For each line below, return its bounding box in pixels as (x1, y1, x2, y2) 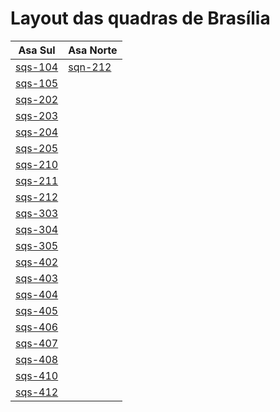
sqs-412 (15, 385, 59, 399)
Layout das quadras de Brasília (10, 7, 271, 30)
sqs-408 (15, 352, 59, 366)
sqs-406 (15, 320, 59, 334)
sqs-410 (15, 368, 59, 382)
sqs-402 (15, 255, 59, 269)
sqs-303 (15, 206, 59, 220)
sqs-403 (15, 271, 59, 285)
